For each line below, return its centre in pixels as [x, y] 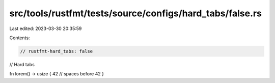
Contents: [20, 38]
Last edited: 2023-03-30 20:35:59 [46, 29]
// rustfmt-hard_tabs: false [57, 51]
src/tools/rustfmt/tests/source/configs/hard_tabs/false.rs [136, 13]
